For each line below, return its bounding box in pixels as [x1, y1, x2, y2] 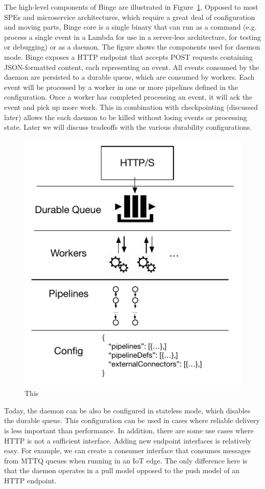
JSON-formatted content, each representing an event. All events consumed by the [4, 61, 259, 72]
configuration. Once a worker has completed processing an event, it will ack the [4, 91, 253, 102]
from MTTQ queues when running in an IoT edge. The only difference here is [4, 455, 248, 465]
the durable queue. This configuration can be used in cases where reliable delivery [4, 415, 260, 426]
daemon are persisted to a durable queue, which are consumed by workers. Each [4, 72, 255, 82]
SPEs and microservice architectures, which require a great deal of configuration [4, 11, 255, 22]
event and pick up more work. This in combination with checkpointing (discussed [4, 101, 258, 112]
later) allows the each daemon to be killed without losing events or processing [4, 111, 247, 122]
